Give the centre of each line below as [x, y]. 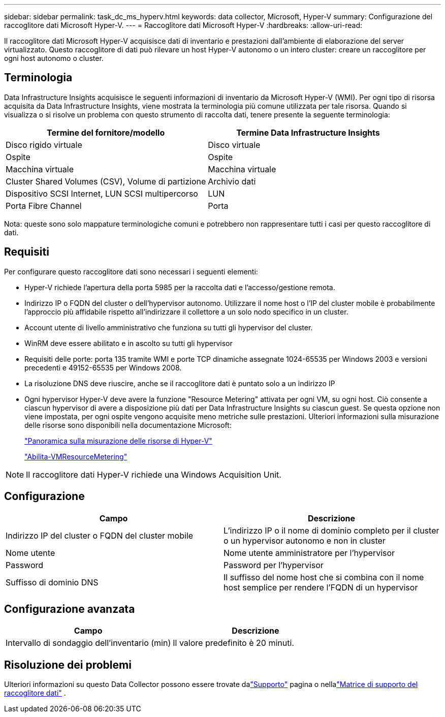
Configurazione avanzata [70, 609]
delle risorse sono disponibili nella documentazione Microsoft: [128, 425]
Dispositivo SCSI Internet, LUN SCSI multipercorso [102, 193]
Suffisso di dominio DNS [52, 582]
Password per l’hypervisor [274, 565]
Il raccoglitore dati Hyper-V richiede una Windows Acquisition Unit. [154, 474]
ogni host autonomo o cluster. [54, 58]
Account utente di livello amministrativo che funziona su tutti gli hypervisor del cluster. [169, 327]
